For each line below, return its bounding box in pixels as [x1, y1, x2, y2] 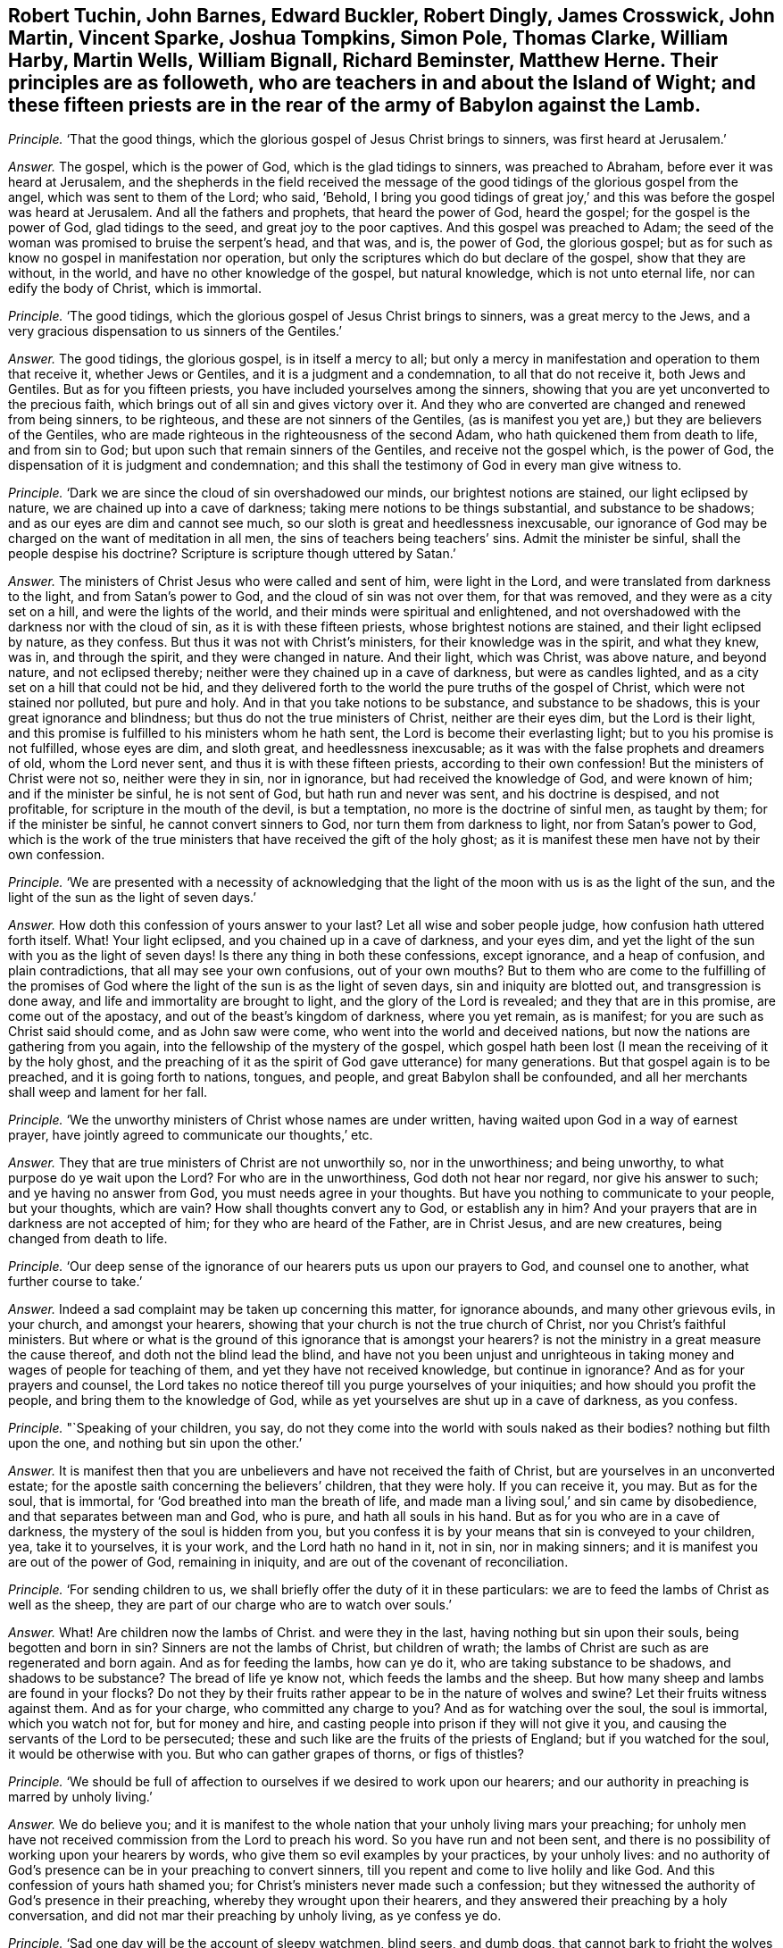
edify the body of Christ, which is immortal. [8, 280, 262, 297]
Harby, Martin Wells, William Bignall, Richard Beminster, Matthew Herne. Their [8, 49, 719, 71]
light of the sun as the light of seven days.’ [8, 890, 256, 906]
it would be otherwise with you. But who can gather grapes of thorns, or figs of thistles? [8, 1746, 524, 1762]
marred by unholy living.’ [8, 1789, 153, 1805]
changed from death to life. [8, 1231, 168, 1247]
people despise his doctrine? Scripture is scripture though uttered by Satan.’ [8, 546, 456, 562]
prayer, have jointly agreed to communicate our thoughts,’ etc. [8, 1127, 373, 1143]
